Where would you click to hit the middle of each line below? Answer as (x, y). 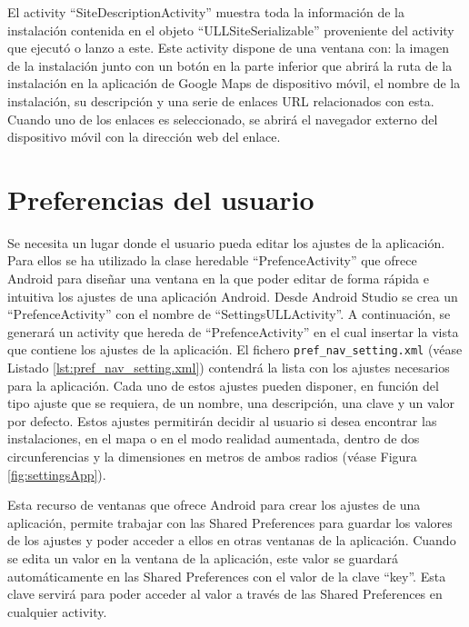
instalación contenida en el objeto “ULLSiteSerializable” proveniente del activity (231, 30)
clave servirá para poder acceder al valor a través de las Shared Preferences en (225, 594)
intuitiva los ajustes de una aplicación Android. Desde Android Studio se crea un (233, 296)
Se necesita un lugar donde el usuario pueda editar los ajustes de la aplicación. (226, 242)
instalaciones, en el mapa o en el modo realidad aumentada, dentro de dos (214, 438)
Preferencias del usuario (161, 199)
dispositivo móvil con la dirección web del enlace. (144, 137)
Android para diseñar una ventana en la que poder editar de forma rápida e (218, 279)
